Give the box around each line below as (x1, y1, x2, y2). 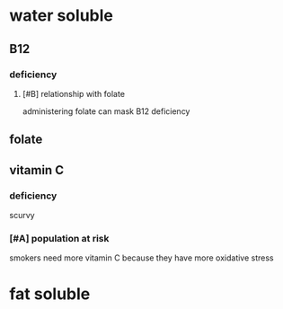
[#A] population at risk (9, 232, 110, 244)
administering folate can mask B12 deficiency (22, 105, 190, 117)
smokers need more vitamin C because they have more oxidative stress (9, 252, 274, 263)
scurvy (9, 209, 35, 220)
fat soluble (9, 284, 91, 305)
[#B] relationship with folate (22, 88, 126, 99)
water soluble (9, 5, 114, 26)
